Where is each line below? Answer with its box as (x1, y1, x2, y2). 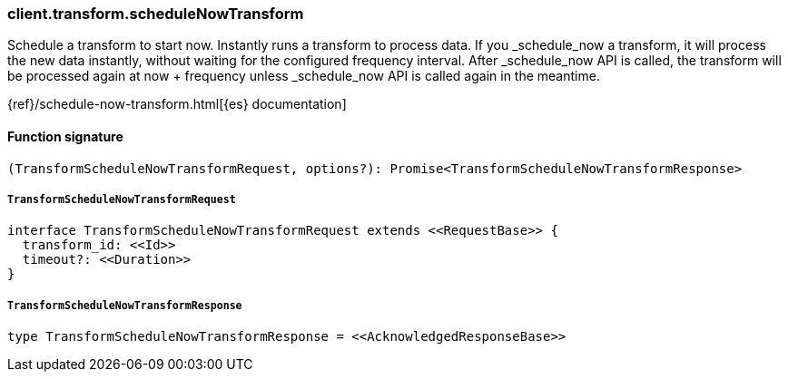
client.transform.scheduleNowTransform (7, 5, 304, 23)
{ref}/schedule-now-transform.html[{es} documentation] (7, 96, 347, 112)
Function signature (7, 128, 123, 144)
